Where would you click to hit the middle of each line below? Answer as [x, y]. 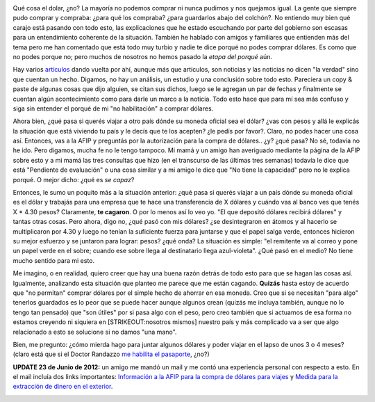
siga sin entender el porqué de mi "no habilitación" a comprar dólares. [113, 108]
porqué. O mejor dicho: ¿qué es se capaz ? [74, 179]
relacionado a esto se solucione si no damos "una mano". [95, 332]
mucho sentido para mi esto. [54, 260]
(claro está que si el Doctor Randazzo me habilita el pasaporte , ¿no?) [111, 354]
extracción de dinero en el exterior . [63, 387]
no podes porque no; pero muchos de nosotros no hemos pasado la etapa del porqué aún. [142, 56]
